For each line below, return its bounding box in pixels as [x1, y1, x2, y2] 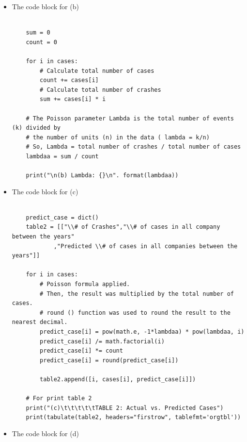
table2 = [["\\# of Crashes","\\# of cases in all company [26, 223, 220, 231]
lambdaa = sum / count [26, 153, 99, 160]
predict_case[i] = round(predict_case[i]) [40, 357, 179, 364]
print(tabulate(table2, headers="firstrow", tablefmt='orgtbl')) [26, 414, 241, 421]
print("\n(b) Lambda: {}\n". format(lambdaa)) [26, 172, 179, 179]
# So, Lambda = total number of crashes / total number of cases [26, 143, 241, 151]
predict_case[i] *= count [40, 347, 123, 355]
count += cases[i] [40, 77, 99, 84]
